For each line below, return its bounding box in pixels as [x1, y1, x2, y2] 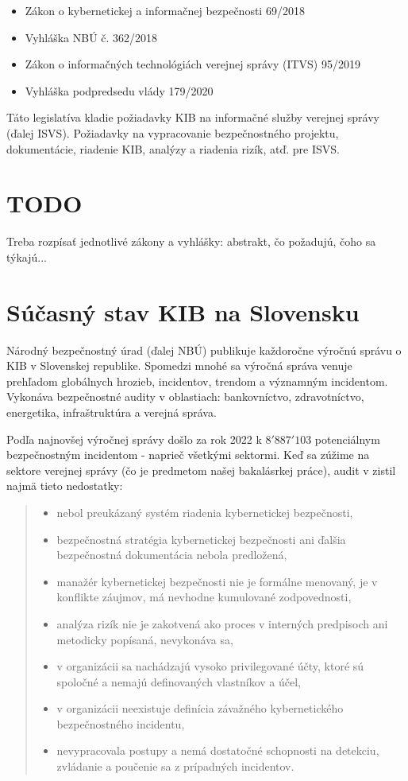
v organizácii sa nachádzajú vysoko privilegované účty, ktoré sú [56, 658, 364, 674]
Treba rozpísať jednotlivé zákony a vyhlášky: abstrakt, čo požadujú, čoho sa [6, 233, 376, 250]
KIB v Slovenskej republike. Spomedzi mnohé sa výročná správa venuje [6, 357, 352, 374]
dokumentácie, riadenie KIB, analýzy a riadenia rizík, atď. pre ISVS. [6, 140, 340, 157]
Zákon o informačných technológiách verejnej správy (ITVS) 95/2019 [25, 56, 360, 72]
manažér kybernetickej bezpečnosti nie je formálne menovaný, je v [56, 573, 378, 589]
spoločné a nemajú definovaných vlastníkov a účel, [56, 673, 301, 690]
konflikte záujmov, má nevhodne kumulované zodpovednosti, [56, 589, 352, 605]
